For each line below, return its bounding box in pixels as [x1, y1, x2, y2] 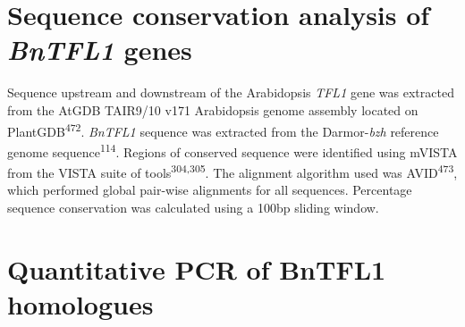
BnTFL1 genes [7, 31, 192, 69]
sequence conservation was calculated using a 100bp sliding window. [7, 197, 379, 216]
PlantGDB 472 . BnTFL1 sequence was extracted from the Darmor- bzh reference [7, 119, 439, 140]
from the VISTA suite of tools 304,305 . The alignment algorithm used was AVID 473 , [7, 161, 458, 181]
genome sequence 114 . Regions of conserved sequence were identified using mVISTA [7, 139, 458, 161]
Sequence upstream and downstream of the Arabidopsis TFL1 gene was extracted [7, 83, 454, 102]
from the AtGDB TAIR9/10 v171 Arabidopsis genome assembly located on [7, 100, 418, 119]
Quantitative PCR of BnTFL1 [7, 250, 386, 287]
